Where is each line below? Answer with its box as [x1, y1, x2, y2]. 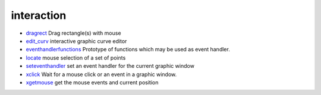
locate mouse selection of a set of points [26, 54, 126, 61]
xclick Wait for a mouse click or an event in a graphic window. [26, 71, 177, 78]
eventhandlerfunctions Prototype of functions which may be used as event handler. [26, 46, 230, 53]
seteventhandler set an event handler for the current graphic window [26, 63, 194, 70]
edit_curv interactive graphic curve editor [26, 37, 127, 44]
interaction [11, 9, 67, 22]
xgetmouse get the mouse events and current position [26, 78, 159, 86]
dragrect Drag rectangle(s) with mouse [26, 30, 121, 37]
